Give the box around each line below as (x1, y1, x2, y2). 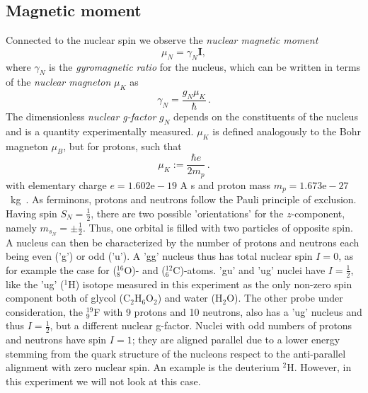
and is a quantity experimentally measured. (6, 123, 194, 138)
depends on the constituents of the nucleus (173, 109, 358, 124)
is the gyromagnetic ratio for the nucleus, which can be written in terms (49, 59, 361, 74)
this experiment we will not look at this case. (6, 374, 201, 389)
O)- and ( (124, 262, 166, 277)
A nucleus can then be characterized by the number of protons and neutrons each (6, 234, 360, 249)
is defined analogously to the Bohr (212, 123, 361, 138)
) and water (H (157, 290, 223, 305)
